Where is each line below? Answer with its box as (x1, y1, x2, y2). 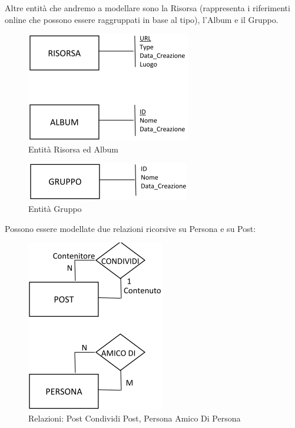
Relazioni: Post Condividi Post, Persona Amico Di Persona (28, 412, 241, 424)
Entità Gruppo (28, 202, 82, 214)
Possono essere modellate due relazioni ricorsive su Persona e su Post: (5, 222, 256, 234)
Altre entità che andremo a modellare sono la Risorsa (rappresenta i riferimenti (5, 2, 290, 14)
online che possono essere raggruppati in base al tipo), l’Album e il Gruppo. (5, 13, 279, 25)
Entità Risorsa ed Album (28, 142, 119, 155)
